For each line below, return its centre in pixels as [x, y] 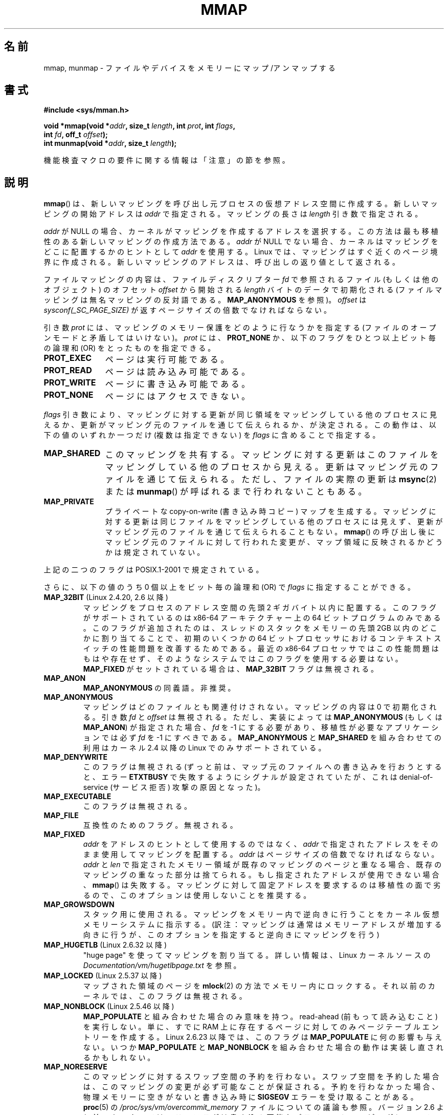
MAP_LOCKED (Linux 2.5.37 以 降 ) [103, 976]
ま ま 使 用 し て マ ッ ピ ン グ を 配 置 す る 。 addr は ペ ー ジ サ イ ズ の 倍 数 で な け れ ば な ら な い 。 [261, 854]
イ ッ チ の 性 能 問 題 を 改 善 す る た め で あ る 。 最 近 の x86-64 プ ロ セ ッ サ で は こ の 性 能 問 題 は [261, 649]
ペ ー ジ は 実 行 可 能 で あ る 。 [167, 360]
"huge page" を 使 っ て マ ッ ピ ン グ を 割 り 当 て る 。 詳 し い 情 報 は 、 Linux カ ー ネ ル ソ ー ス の [257, 955]
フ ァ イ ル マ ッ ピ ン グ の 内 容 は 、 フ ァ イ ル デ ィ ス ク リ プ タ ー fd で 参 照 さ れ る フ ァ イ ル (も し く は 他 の [241, 280]
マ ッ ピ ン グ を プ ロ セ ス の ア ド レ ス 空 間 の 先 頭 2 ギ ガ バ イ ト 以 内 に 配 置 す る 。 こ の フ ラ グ [260, 608]
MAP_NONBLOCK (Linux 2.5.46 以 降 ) [109, 1006]
